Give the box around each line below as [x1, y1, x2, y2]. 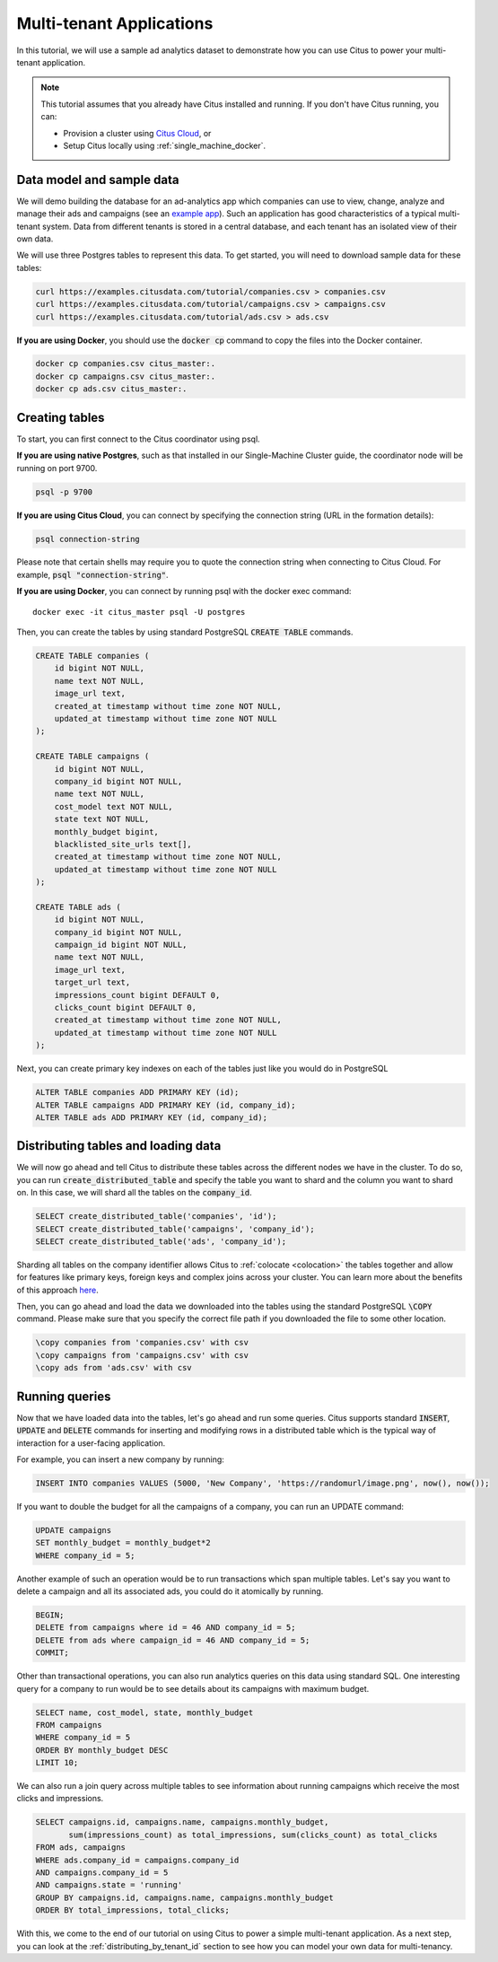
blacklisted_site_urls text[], [54, 839, 192, 849]
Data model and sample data [16, 171, 179, 188]
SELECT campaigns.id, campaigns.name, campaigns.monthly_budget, [35, 1817, 329, 1827]
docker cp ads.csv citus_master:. [35, 384, 188, 394]
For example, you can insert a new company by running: [16, 1454, 224, 1465]
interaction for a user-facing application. [16, 1437, 166, 1449]
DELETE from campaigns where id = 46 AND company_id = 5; [35, 1623, 296, 1633]
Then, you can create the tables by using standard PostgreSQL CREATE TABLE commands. [16, 626, 354, 637]
